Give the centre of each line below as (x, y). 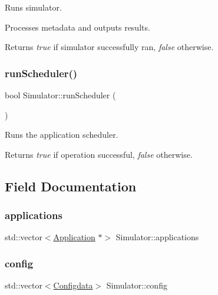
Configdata (73, 285)
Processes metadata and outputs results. (77, 27)
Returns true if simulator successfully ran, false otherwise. (109, 47)
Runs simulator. (33, 7)
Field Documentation (71, 186)
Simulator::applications (157, 237)
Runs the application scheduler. (62, 135)
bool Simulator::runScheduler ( (60, 95)
